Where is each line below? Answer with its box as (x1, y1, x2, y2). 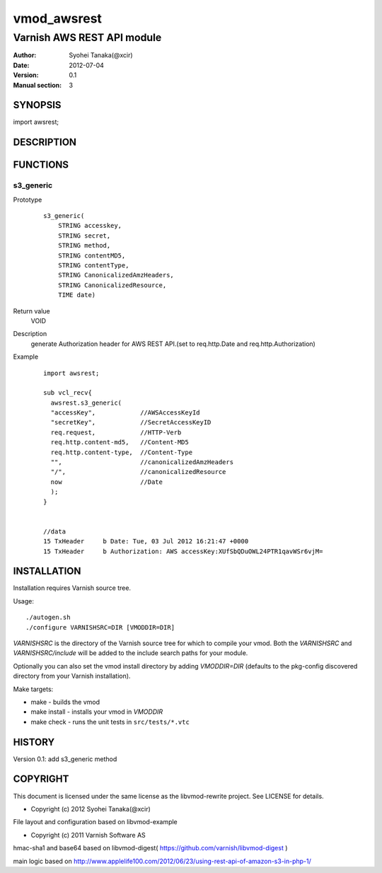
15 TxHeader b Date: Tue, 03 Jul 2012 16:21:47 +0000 (43, 538, 249, 545)
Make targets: (13, 685, 54, 693)
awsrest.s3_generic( (50, 398, 122, 407)
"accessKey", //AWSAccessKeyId (50, 409, 201, 417)
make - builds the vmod (30, 698, 100, 706)
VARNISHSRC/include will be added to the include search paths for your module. (13, 649, 248, 657)
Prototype (13, 195, 42, 204)
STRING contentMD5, (57, 251, 126, 260)
